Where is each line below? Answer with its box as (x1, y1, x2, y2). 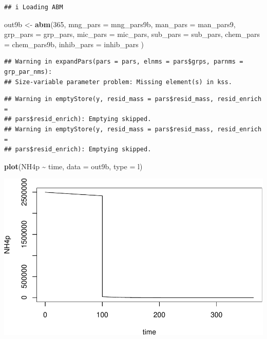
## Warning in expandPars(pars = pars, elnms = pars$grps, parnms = (4, 58, 243, 66)
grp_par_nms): (4, 68, 52, 75)
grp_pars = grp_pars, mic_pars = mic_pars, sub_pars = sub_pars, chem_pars (4, 29, 260, 39)
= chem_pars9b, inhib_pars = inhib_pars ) (4, 38, 144, 49)
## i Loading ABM (4, 4, 63, 11)
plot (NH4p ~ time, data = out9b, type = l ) (4, 161, 143, 171)
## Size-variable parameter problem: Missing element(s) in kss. (4, 78, 232, 86)
